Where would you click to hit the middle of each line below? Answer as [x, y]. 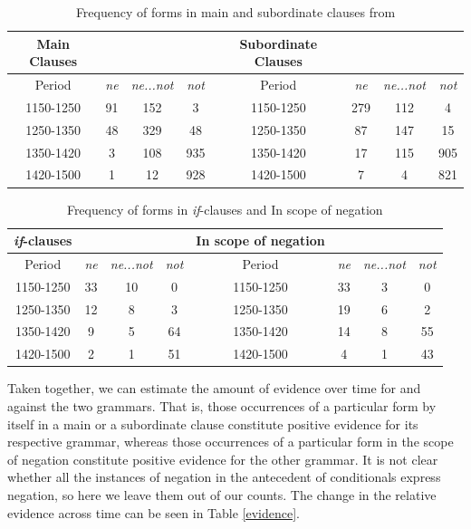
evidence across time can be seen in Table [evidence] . [154, 512]
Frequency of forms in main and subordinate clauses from [235, 12]
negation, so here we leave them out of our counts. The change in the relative [222, 494]
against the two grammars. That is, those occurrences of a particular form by [222, 406]
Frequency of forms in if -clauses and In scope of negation [225, 209]
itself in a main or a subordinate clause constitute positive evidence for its [213, 423]
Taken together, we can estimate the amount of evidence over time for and [214, 388]
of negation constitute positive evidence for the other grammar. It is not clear [223, 459]
